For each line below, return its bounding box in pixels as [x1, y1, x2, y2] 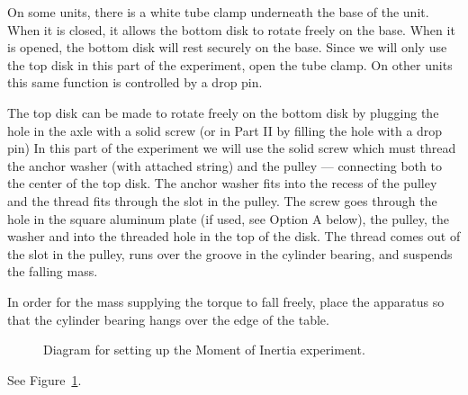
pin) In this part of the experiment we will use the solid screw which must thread [7, 139, 456, 157]
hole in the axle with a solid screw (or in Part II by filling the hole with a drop [7, 121, 443, 139]
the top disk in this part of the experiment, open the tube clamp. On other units [7, 55, 453, 74]
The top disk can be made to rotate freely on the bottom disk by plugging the [7, 103, 439, 121]
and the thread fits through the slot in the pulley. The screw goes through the [7, 191, 437, 210]
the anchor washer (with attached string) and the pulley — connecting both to [7, 156, 442, 175]
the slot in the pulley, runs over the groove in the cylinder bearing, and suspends [7, 244, 453, 263]
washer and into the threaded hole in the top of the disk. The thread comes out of [7, 227, 461, 246]
